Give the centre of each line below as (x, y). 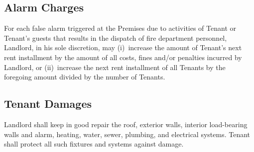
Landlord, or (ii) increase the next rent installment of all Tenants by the (115, 67)
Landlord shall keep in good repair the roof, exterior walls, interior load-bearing (126, 124)
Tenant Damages (48, 104)
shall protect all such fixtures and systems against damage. (94, 144)
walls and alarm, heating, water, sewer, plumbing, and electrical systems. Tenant (127, 134)
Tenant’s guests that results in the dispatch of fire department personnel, (116, 38)
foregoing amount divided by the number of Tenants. (85, 77)
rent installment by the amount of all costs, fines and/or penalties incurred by (123, 57)
